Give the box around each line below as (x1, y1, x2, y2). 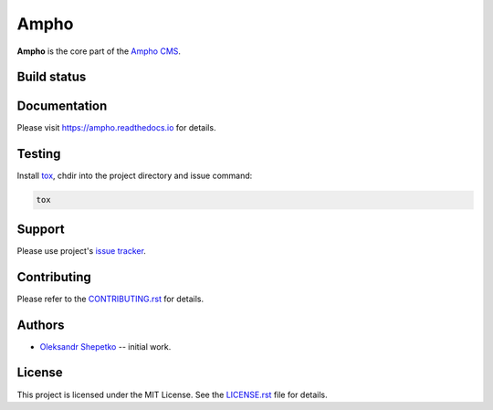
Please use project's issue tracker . (16, 245, 146, 256)
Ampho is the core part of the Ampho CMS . (16, 46, 182, 57)
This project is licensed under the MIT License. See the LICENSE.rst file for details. (16, 389, 328, 400)
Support (16, 221, 65, 237)
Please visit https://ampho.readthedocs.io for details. (16, 122, 216, 133)
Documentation (16, 99, 108, 114)
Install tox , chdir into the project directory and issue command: (16, 170, 253, 182)
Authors (16, 317, 65, 332)
